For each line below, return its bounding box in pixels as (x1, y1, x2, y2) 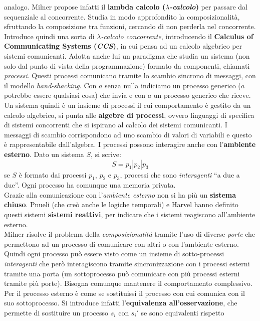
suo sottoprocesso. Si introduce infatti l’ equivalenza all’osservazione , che (4, 297, 237, 308)
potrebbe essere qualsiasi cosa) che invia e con (4, 90, 145, 100)
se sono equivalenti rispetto (141, 307, 224, 318)
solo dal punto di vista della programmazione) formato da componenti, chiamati (4, 60, 250, 71)
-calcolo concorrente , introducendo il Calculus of (101, 31, 253, 41)
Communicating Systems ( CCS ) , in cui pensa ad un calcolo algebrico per (4, 41, 242, 51)
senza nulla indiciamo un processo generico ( (105, 80, 241, 90)
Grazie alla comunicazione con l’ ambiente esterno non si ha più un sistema (4, 189, 236, 200)
